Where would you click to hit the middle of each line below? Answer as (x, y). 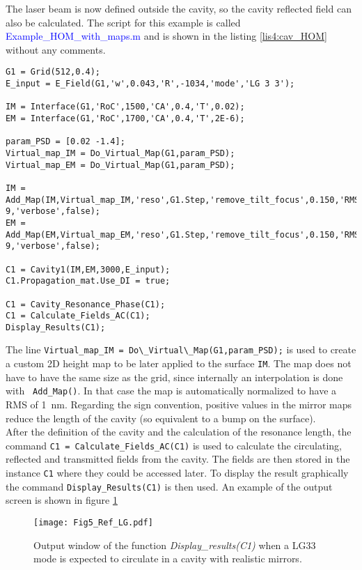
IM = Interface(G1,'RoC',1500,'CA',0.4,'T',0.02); (125, 107)
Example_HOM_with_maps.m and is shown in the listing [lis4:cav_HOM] (166, 36)
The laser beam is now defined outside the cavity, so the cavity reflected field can (179, 8)
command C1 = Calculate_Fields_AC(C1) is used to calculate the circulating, (174, 445)
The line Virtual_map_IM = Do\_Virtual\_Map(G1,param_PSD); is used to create (181, 349)
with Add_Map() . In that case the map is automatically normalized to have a (171, 391)
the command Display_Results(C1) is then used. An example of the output (169, 486)
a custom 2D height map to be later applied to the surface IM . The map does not (179, 363)
